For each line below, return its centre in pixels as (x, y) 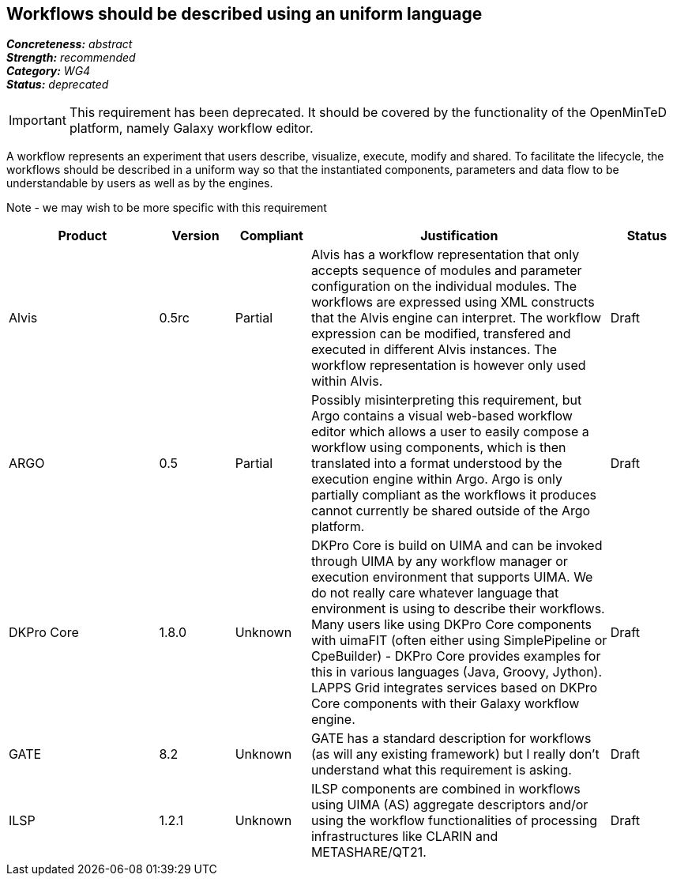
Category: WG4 (49, 71)
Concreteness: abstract (70, 44)
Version (196, 236)
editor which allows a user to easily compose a (450, 432)
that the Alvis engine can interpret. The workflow (456, 318)
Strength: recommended (71, 58)
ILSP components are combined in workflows (446, 789)
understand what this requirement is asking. (441, 770)
